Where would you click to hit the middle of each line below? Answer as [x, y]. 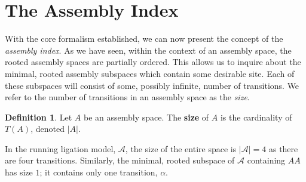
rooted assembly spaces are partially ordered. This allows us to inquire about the [153, 62]
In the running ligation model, [60, 148]
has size [19, 172]
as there [283, 148]
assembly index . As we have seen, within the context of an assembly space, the [148, 50]
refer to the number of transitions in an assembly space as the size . [127, 97]
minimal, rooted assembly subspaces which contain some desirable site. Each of [150, 73]
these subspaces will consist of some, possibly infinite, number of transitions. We [152, 85]
